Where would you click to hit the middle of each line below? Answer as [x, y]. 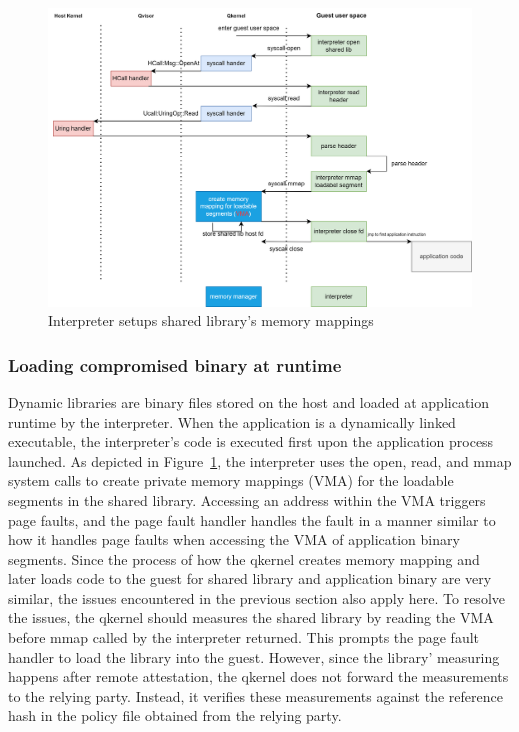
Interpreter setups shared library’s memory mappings [211, 320]
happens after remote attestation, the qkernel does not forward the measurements [258, 676]
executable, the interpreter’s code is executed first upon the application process [251, 441]
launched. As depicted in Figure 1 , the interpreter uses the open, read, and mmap [260, 460]
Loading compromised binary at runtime [175, 364]
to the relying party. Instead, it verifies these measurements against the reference [255, 695]
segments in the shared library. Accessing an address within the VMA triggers [247, 499]
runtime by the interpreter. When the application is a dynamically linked [232, 421]
